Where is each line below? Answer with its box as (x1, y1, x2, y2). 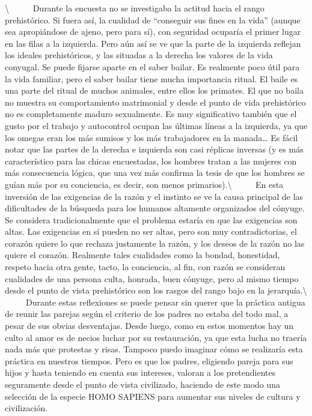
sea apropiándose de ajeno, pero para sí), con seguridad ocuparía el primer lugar (5, 25, 301, 38)
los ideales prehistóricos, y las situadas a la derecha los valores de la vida (5, 49, 273, 61)
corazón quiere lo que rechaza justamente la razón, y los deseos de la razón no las (5, 237, 305, 249)
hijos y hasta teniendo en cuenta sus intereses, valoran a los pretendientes (5, 366, 276, 379)
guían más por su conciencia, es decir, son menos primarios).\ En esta (5, 178, 284, 190)
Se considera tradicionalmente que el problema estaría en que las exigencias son (5, 213, 298, 226)
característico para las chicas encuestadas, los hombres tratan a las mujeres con (5, 154, 297, 167)
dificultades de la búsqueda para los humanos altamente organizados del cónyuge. (5, 202, 305, 214)
